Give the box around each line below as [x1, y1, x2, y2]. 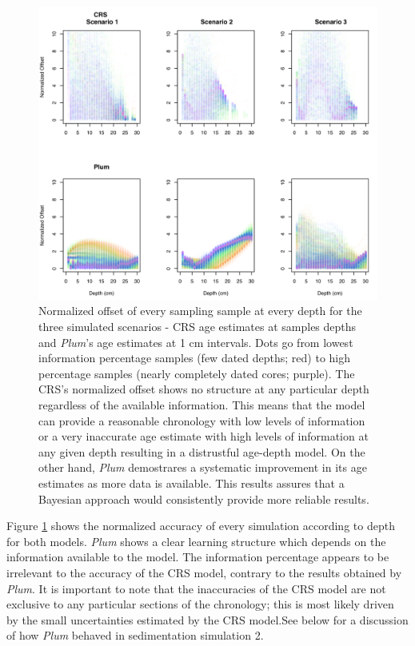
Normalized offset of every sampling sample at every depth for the [38, 302, 362, 319]
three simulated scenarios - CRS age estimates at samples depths [38, 318, 357, 335]
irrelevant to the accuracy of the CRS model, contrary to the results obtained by [6, 564, 402, 580]
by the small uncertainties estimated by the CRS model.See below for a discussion [6, 611, 409, 628]
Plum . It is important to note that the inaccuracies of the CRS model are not [6, 580, 386, 596]
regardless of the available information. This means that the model [38, 397, 365, 413]
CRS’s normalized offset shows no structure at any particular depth [38, 381, 369, 397]
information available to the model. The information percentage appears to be [6, 548, 389, 565]
